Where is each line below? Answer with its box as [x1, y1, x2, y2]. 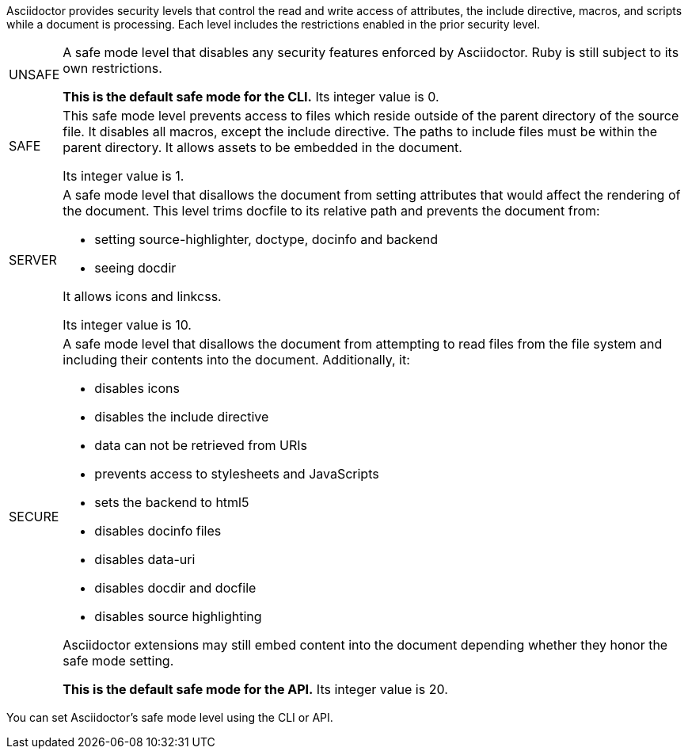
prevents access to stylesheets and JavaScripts [94, 466, 379, 482]
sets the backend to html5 [94, 494, 249, 510]
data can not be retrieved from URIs [94, 437, 307, 453]
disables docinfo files [94, 523, 222, 539]
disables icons [94, 380, 180, 396]
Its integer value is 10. [63, 317, 192, 333]
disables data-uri [94, 551, 196, 567]
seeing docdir [94, 260, 177, 276]
